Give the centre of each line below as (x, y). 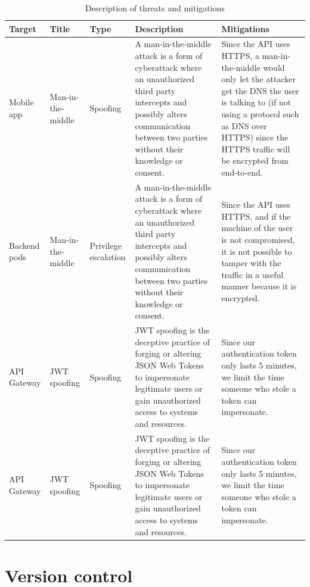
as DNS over (244, 125)
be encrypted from (255, 160)
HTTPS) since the (255, 137)
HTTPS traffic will (256, 149)
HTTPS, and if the (256, 216)
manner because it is (259, 286)
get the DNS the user (260, 90)
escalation (108, 257)
